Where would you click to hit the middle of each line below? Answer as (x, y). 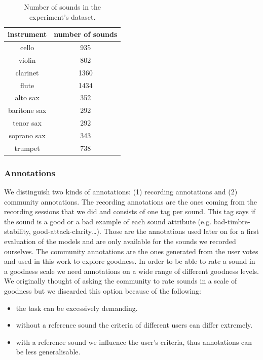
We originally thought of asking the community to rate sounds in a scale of (121, 281)
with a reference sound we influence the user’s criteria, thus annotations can (134, 342)
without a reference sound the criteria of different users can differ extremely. (134, 325)
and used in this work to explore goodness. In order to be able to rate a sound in (130, 261)
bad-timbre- (232, 221)
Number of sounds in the (63, 7)
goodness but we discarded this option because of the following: (103, 291)
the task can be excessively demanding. (77, 308)
